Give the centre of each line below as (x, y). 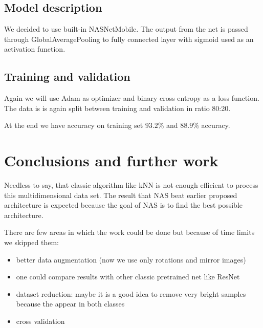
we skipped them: (32, 242)
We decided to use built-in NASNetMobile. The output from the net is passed (126, 29)
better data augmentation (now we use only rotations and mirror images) (131, 259)
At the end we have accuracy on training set (74, 125)
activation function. (35, 49)
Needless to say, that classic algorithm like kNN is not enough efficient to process (131, 185)
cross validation (40, 321)
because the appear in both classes (70, 304)
